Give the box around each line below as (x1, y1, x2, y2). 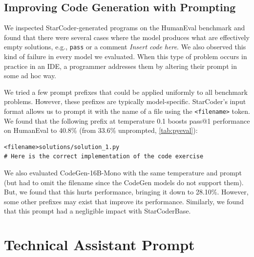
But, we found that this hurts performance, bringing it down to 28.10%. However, (4, 187, 249, 197)
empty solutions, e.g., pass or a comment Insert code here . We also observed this (4, 42, 246, 52)
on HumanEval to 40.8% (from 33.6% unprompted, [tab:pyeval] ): (4, 125, 198, 135)
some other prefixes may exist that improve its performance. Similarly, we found (4, 196, 244, 206)
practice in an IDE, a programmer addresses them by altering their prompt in (4, 61, 237, 71)
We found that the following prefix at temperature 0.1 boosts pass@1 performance (4, 115, 250, 126)
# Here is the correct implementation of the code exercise (4, 153, 204, 160)
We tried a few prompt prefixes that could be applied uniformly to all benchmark (4, 86, 248, 97)
